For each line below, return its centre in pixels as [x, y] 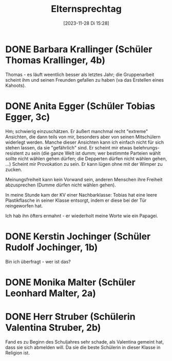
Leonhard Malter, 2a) [51, 293]
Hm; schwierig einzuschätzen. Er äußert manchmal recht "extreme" [77, 131]
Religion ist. [17, 353]
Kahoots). [16, 85]
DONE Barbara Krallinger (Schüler [79, 49]
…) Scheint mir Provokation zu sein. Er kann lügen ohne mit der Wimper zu [84, 164]
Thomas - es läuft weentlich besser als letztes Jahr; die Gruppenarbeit [80, 74]
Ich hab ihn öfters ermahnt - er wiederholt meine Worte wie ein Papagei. [82, 216]
